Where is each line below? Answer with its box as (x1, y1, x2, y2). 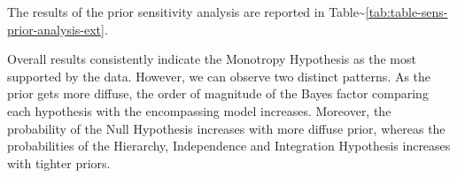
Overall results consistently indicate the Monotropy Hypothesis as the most (7, 50, 416, 68)
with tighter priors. (7, 153, 111, 172)
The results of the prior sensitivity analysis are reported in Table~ (7, 3, 366, 20)
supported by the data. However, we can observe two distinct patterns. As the (7, 66, 431, 85)
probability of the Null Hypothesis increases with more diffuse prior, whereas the (7, 119, 445, 137)
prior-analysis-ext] (7, 19, 105, 38)
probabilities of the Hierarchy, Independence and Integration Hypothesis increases (7, 136, 451, 155)
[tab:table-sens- (365, 3, 448, 20)
